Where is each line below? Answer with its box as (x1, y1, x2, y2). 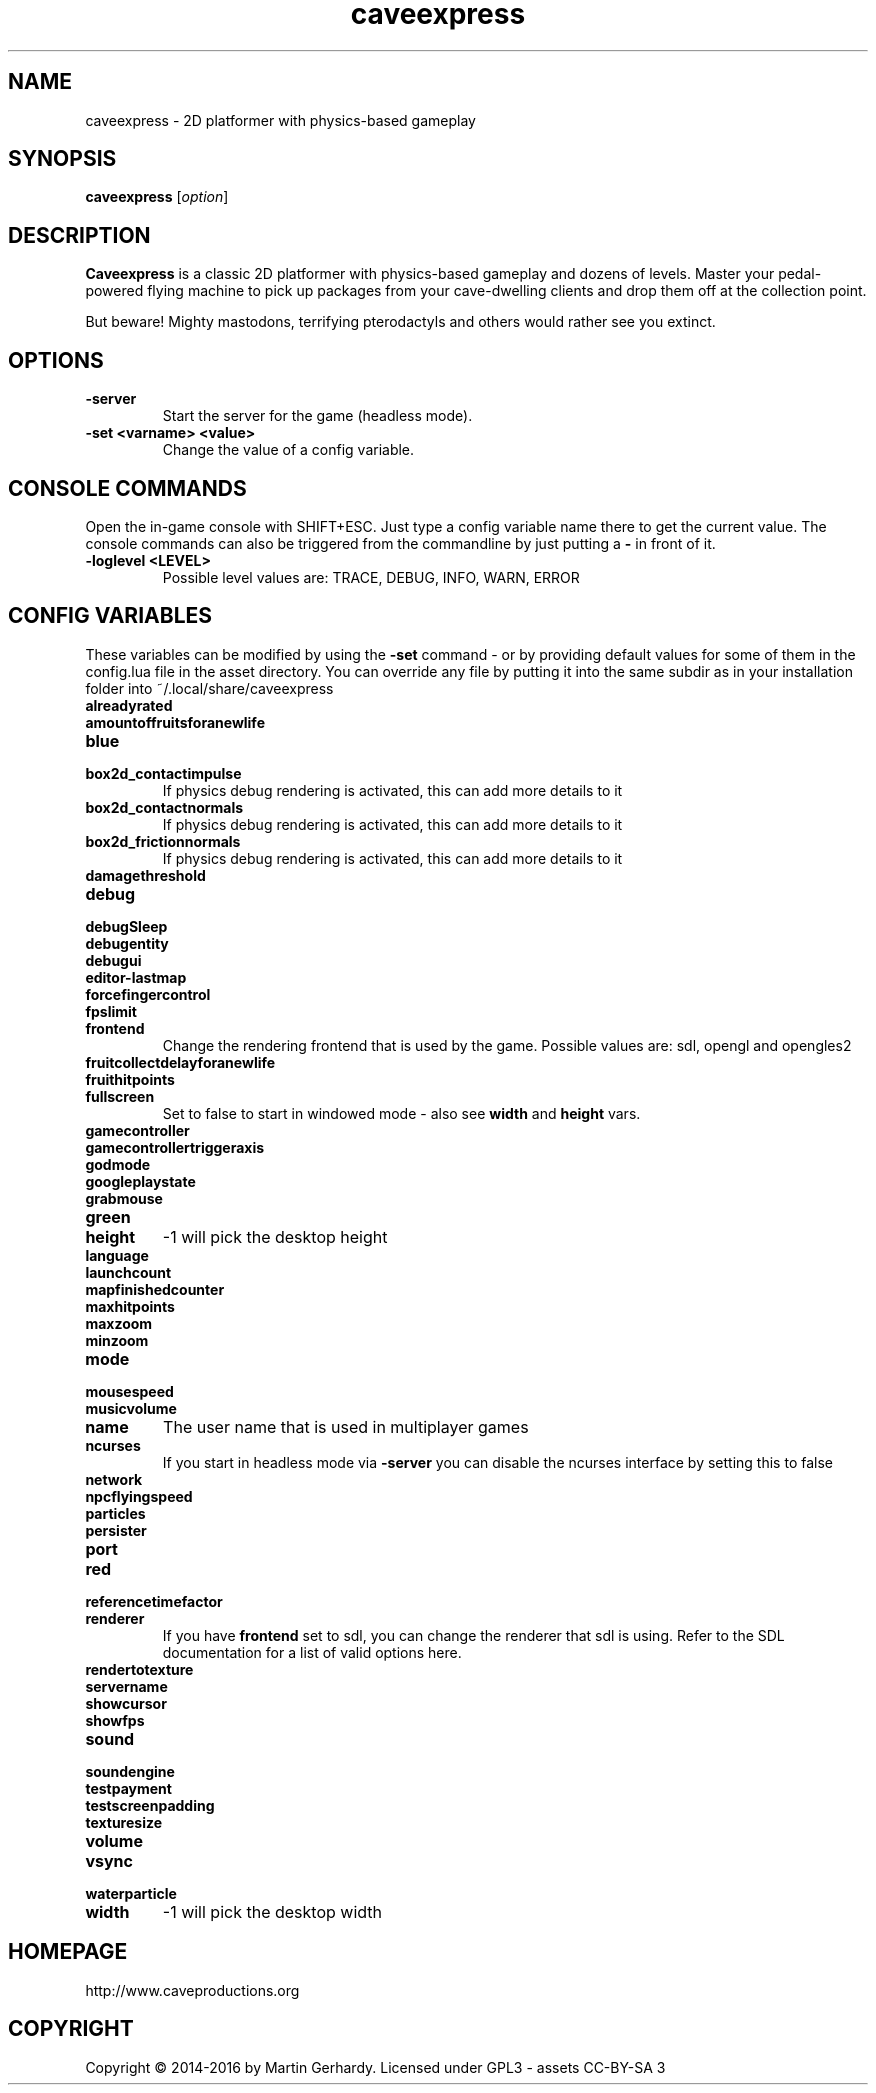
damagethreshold (85, 866, 206, 884)
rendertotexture (85, 1660, 194, 1678)
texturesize (85, 1813, 163, 1831)
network (85, 1470, 143, 1488)
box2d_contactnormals (85, 798, 244, 816)
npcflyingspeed (85, 1487, 193, 1505)
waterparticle (85, 1884, 177, 1902)
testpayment (85, 1779, 172, 1797)
